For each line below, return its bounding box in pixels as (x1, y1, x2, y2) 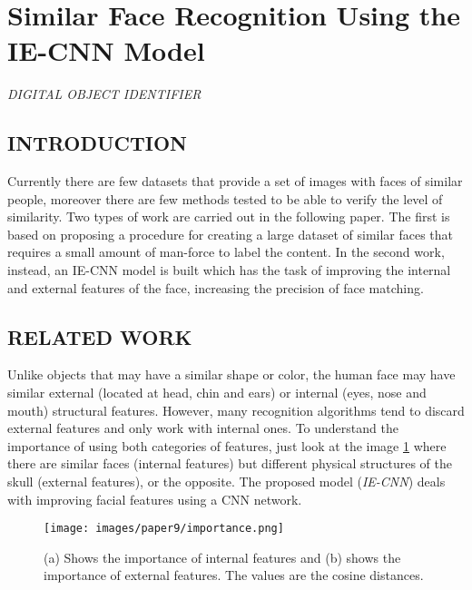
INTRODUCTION (7, 129, 188, 157)
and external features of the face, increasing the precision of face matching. (7, 278, 424, 297)
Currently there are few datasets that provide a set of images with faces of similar (7, 172, 463, 191)
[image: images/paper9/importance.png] (44, 522, 284, 536)
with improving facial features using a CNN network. (7, 489, 302, 508)
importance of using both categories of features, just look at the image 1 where (7, 436, 447, 455)
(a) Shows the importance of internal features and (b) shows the (44, 547, 401, 566)
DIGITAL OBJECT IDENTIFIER (7, 84, 202, 103)
